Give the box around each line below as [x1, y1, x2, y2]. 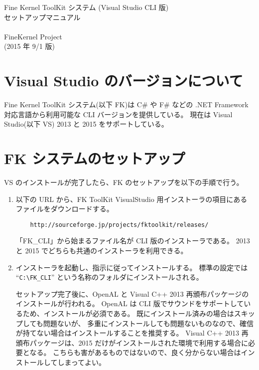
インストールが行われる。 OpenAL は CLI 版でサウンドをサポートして [15, 298, 244, 309]
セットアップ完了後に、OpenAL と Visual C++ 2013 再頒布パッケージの [15, 288, 249, 299]
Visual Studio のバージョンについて [4, 70, 243, 91]
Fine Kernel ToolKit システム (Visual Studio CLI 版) [4, 2, 169, 12]
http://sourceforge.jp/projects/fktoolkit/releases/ [30, 221, 209, 228]
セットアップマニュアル [4, 11, 81, 22]
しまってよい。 [57, 357, 106, 368]
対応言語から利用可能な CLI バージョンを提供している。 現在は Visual [4, 109, 233, 119]
